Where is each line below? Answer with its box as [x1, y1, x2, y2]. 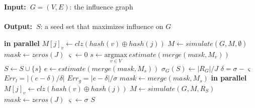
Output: [4, 21, 32, 31]
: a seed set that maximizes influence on [40, 21, 163, 31]
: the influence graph [69, 1, 133, 11]
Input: [4, 1, 26, 11]
